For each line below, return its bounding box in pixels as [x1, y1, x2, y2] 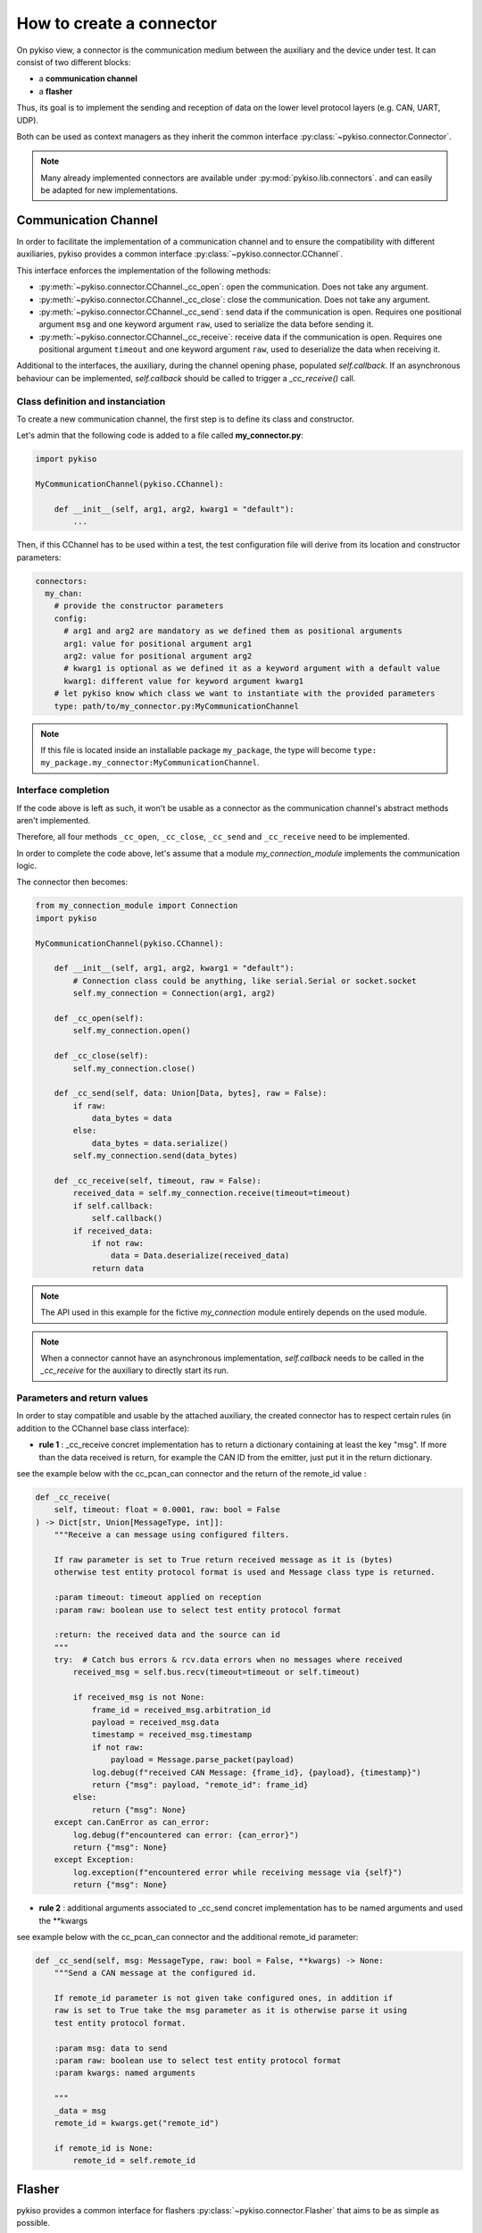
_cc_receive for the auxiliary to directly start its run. [40, 1365, 229, 1376]
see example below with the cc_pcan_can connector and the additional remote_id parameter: [16, 1931, 359, 1942]
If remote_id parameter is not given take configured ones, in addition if [54, 1993, 394, 2003]
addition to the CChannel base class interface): [16, 1423, 190, 1434]
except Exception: [54, 1854, 135, 1865]
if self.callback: [72, 1200, 154, 1210]
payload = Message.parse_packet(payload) [110, 1755, 295, 1765]
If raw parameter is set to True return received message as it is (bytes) [54, 1554, 394, 1565]
